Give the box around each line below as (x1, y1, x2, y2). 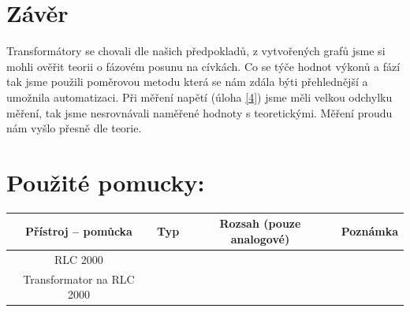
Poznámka (341, 223, 398, 240)
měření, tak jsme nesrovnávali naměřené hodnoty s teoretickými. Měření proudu (6, 104, 393, 121)
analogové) (230, 230, 290, 247)
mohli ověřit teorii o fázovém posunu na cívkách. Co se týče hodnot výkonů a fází (6, 58, 401, 74)
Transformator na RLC (23, 270, 135, 287)
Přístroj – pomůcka (24, 223, 132, 240)
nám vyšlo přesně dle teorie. (6, 120, 142, 136)
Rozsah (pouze (219, 215, 301, 232)
